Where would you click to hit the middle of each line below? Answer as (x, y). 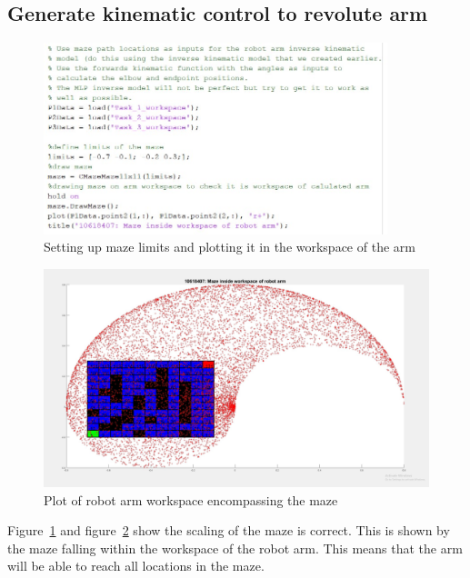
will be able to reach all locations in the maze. (136, 566)
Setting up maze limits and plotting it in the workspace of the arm (230, 247)
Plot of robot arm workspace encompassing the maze (191, 499)
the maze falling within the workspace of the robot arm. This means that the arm (235, 548)
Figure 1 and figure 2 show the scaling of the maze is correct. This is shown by (229, 530)
